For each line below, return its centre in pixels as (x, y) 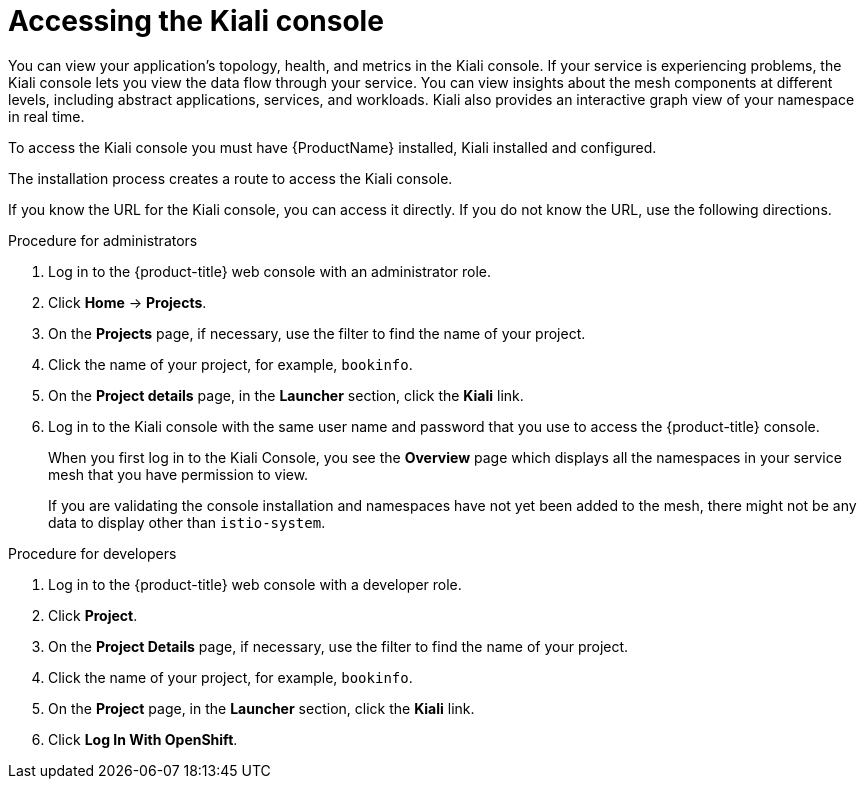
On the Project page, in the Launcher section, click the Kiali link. (261, 708)
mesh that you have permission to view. (178, 474)
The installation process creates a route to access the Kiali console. (230, 178)
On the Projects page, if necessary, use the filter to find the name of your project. (317, 333)
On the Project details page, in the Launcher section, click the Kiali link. (286, 395)
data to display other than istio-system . (187, 522)
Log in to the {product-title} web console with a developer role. (255, 584)
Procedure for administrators (103, 240)
